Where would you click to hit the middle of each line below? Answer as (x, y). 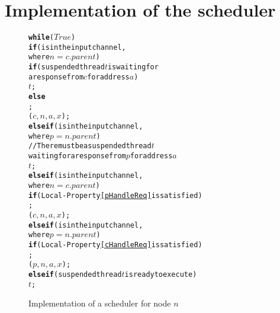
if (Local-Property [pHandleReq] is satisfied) (115, 195)
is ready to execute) (161, 274)
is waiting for (133, 67)
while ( (41, 38)
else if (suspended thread (75, 274)
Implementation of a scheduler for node (100, 303)
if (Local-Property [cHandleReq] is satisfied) (115, 245)
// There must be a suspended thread (90, 146)
